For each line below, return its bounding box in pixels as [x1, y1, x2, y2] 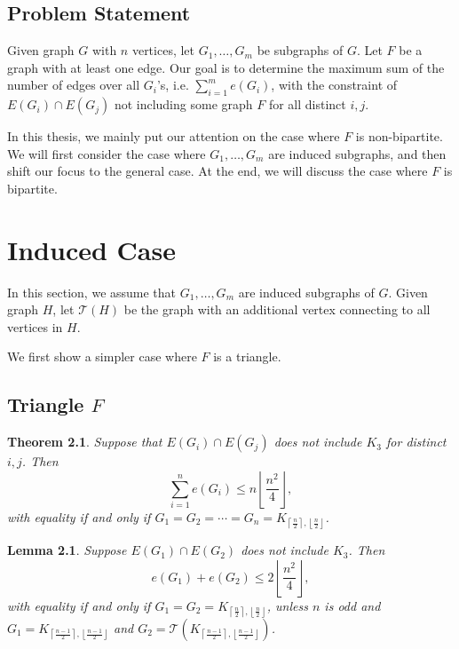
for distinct [386, 432, 447, 451]
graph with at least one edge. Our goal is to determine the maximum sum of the [7, 58, 445, 76]
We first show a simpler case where [7, 347, 197, 366]
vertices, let [131, 41, 195, 59]
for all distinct [268, 95, 346, 114]
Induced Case [7, 231, 176, 267]
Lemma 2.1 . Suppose [7, 541, 127, 559]
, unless [266, 596, 308, 614]
